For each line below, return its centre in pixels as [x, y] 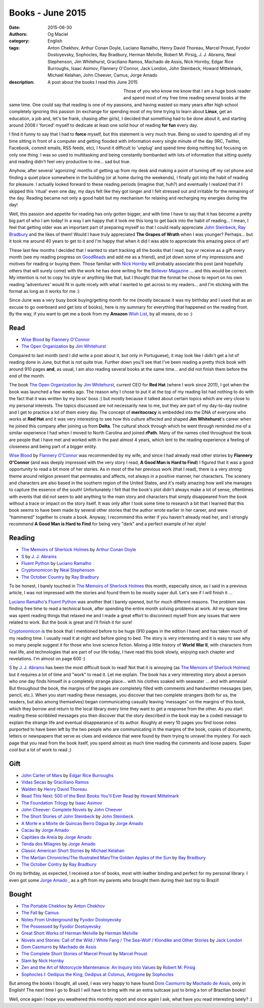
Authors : [18, 34]
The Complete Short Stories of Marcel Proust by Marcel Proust [84, 954]
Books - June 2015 [48, 13]
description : [22, 82]
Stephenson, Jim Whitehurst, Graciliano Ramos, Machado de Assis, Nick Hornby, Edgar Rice [141, 62]
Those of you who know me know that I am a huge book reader [187, 91]
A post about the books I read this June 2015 [93, 82]
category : [19, 41]
